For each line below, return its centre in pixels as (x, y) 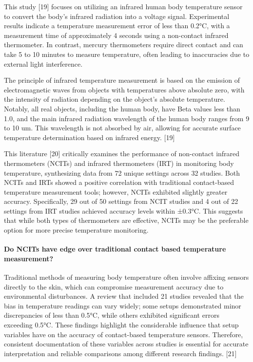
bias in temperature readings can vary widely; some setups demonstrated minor (123, 305)
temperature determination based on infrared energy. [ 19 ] (89, 137)
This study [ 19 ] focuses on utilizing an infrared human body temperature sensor (123, 6)
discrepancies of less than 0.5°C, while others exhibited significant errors (112, 315)
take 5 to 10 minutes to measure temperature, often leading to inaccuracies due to (127, 54)
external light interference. (43, 63)
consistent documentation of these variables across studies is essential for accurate (126, 344)
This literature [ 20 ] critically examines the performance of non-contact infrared (122, 154)
